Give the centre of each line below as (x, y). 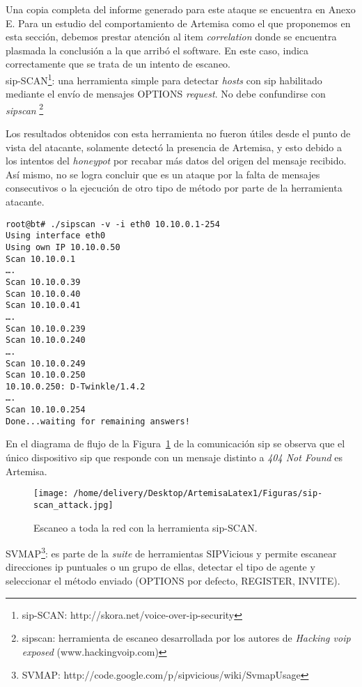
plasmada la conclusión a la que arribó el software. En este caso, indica (157, 50)
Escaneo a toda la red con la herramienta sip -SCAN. (145, 527)
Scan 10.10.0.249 (46, 363)
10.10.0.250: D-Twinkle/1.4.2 (76, 386)
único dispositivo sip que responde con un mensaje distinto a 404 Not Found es (174, 457)
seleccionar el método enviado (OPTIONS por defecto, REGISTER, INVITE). (173, 580)
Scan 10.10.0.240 (46, 340)
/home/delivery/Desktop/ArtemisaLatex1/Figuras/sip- (198, 494)
